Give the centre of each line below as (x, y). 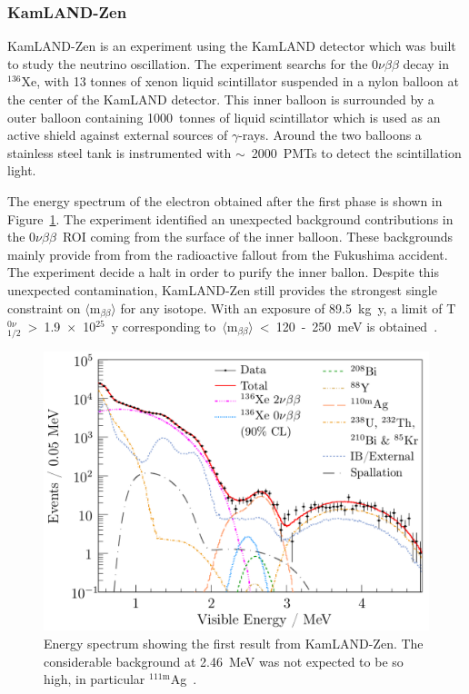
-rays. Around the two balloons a (330, 135)
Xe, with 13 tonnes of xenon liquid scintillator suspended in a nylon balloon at (240, 81)
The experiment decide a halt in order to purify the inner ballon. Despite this (224, 272)
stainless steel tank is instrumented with (120, 152)
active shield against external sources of (118, 135)
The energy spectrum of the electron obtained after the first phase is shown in (225, 200)
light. (22, 170)
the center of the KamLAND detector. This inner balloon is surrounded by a (221, 99)
